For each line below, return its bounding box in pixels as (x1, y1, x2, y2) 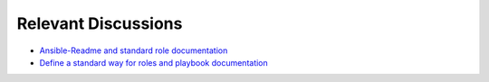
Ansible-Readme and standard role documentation (39, 45, 228, 56)
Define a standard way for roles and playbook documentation (39, 57, 269, 68)
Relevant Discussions (16, 14, 183, 33)
